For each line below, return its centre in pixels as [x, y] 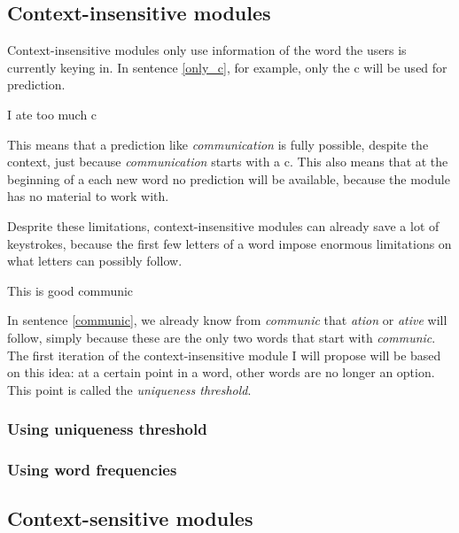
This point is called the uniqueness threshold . [129, 389]
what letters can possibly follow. [95, 261]
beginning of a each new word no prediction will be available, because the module [229, 178]
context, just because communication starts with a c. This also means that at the [228, 162]
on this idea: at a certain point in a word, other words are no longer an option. [221, 372]
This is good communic [70, 290]
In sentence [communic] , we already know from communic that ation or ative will [227, 320]
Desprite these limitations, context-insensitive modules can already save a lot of [223, 225]
